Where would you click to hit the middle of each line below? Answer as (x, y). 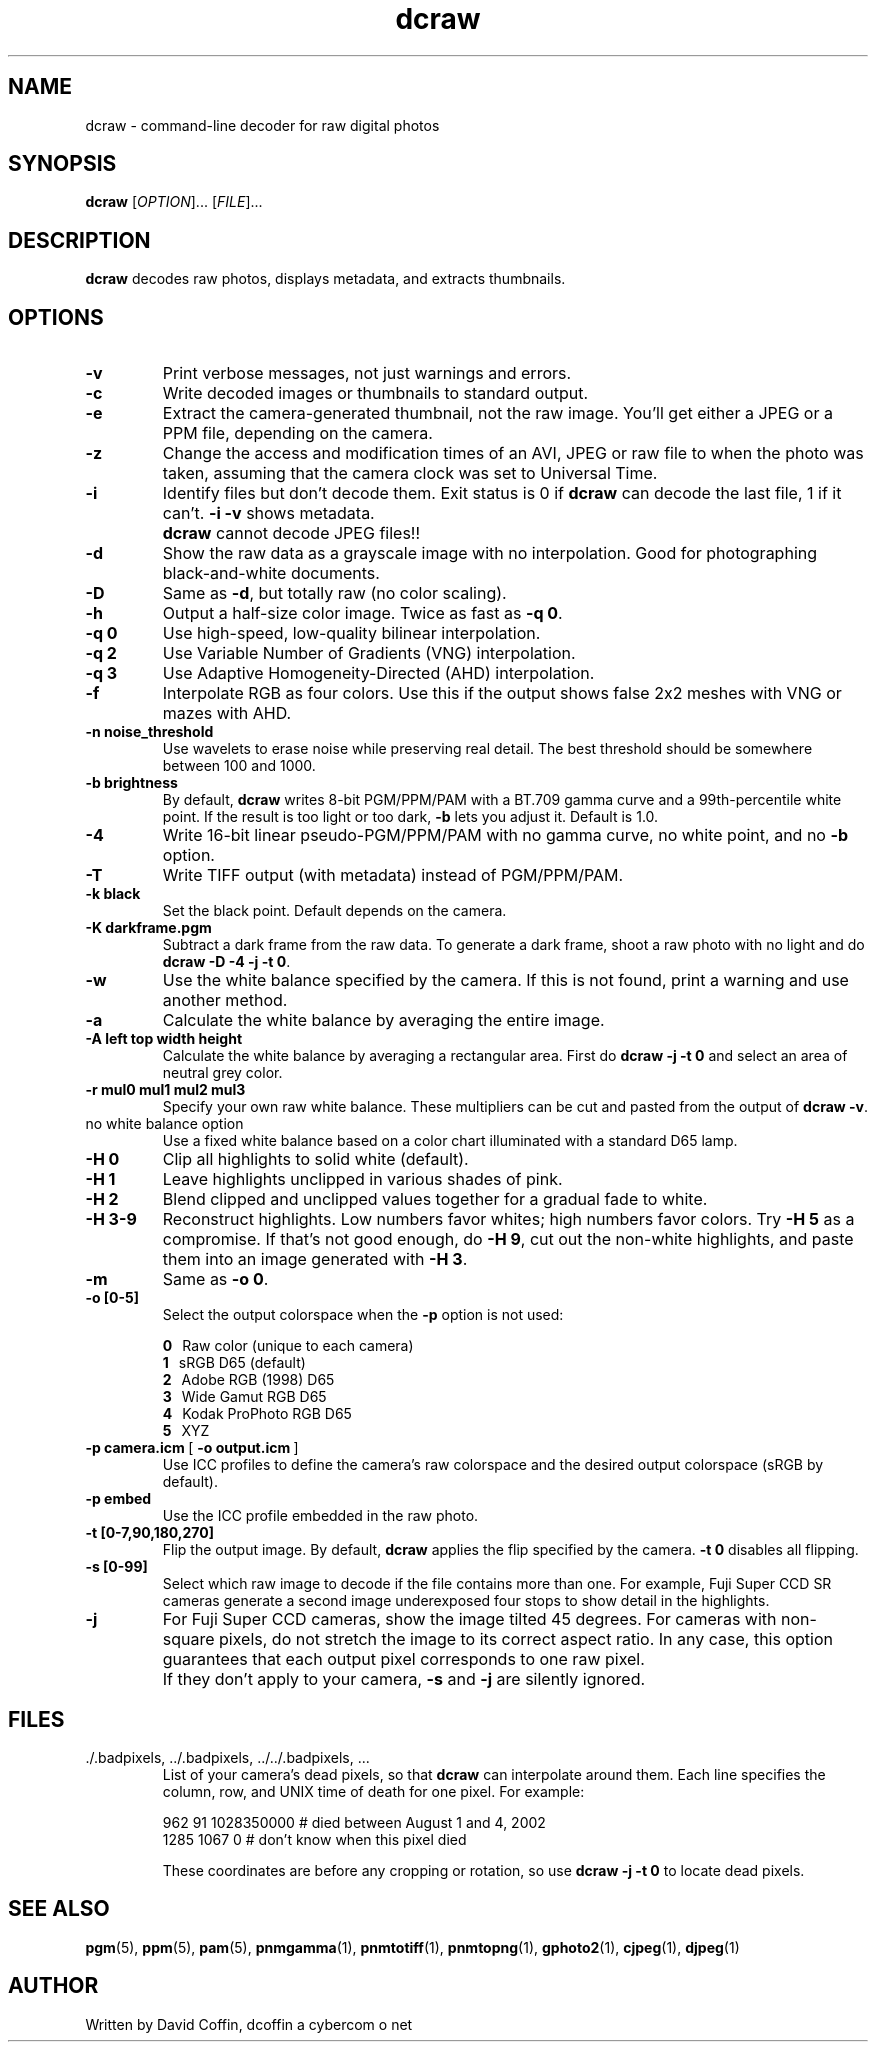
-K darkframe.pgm (148, 928)
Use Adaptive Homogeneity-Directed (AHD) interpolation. (378, 673)
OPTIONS (56, 317)
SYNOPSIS (62, 164)
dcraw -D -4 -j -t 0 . (226, 962)
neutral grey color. (222, 1073)
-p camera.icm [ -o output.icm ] (192, 1448)
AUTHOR (53, 1986)
